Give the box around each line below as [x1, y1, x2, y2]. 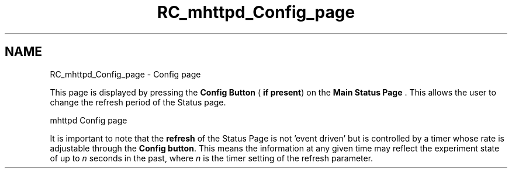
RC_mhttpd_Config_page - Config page [50, 69, 201, 79]
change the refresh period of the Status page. [50, 97, 226, 107]
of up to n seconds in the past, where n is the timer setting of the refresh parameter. [50, 153, 373, 163]
